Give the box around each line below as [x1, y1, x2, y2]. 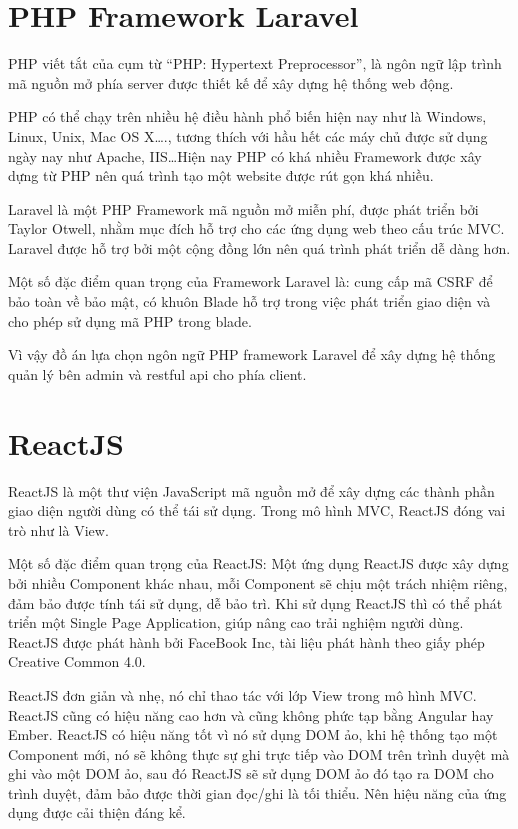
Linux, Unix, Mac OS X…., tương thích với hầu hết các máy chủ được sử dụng [8, 125, 488, 146]
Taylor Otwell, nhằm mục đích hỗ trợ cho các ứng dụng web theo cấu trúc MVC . [8, 218, 505, 239]
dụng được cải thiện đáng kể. [8, 802, 186, 823]
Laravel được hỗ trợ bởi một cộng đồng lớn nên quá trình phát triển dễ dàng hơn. [8, 237, 511, 258]
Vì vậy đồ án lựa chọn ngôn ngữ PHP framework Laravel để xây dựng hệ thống [8, 344, 496, 365]
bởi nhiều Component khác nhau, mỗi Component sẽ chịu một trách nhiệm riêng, [8, 572, 508, 593]
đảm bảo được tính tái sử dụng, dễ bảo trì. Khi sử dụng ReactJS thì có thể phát [8, 592, 503, 613]
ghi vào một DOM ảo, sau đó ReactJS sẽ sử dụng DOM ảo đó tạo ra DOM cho [8, 763, 494, 784]
